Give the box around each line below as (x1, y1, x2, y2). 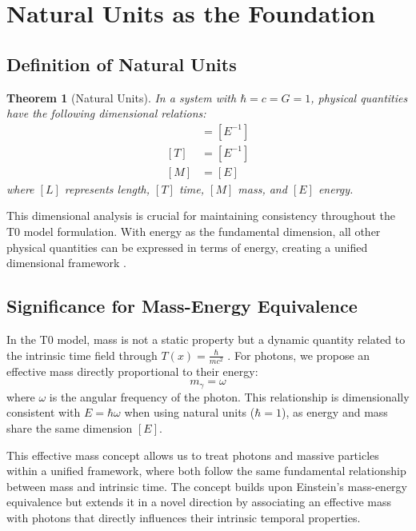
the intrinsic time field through (6, 346, 158, 363)
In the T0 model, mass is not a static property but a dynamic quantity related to (6, 331, 406, 348)
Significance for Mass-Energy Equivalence (6, 293, 358, 318)
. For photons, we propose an (227, 346, 370, 363)
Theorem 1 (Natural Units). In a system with (6, 89, 237, 106)
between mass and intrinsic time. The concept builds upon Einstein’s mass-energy (6, 477, 407, 494)
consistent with (6, 404, 81, 421)
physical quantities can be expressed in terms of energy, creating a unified (6, 238, 368, 255)
